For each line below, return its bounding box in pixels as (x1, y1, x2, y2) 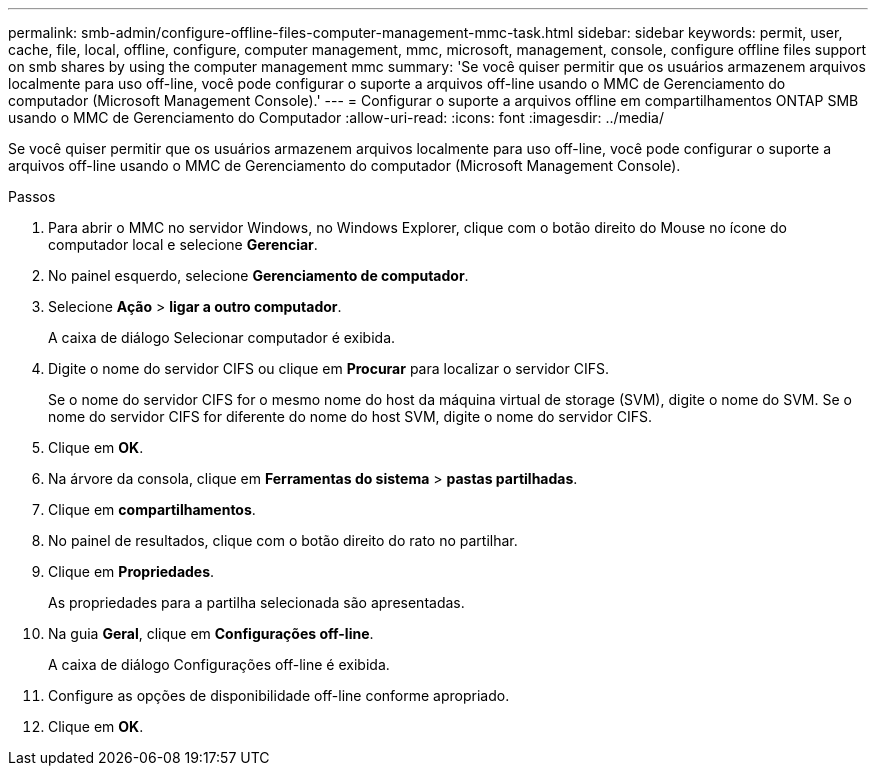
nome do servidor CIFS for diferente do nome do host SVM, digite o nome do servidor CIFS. (48, 408, 653, 425)
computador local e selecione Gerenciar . (48, 236, 318, 253)
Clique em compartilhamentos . (48, 501, 256, 518)
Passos (8, 188, 56, 205)
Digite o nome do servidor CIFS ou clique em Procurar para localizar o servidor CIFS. (48, 360, 609, 377)
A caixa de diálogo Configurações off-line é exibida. (48, 656, 390, 673)
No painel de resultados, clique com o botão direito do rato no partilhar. (48, 532, 518, 549)
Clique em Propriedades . (48, 563, 215, 580)
